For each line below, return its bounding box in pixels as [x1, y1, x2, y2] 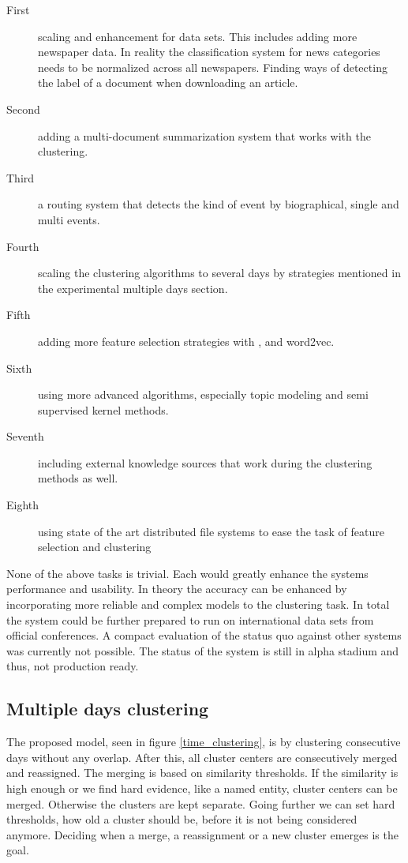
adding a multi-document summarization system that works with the [38, 127, 371, 144]
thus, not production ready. [6, 658, 139, 674]
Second [6, 100, 40, 117]
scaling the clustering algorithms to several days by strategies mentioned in [38, 265, 401, 281]
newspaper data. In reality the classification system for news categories [38, 43, 380, 60]
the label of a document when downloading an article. [38, 74, 298, 91]
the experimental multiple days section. [38, 280, 228, 296]
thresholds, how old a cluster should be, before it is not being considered [6, 811, 357, 827]
